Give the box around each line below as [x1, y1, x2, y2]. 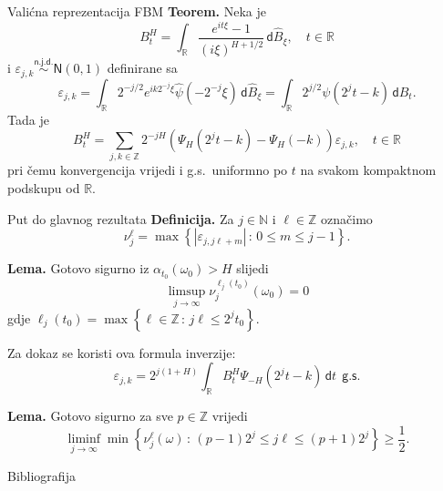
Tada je [7, 109, 49, 128]
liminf [67, 433, 100, 446]
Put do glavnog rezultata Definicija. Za [7, 209, 234, 228]
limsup [168, 284, 206, 298]
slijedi [236, 259, 269, 278]
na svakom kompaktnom [300, 160, 437, 179]
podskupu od [7, 179, 80, 198]
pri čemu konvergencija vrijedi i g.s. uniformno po [7, 160, 288, 179]
